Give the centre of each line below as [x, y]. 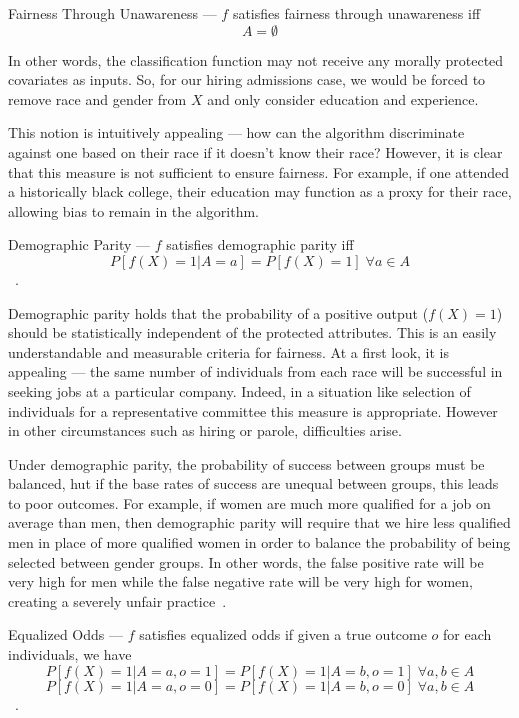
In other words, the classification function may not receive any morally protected [256, 59]
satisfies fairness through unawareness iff [356, 13]
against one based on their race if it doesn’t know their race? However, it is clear [255, 151]
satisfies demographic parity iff [260, 244]
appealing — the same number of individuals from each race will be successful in [255, 371]
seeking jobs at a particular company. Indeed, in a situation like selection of [239, 390]
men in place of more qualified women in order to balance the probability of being [259, 542]
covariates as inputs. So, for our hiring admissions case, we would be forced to [247, 79]
